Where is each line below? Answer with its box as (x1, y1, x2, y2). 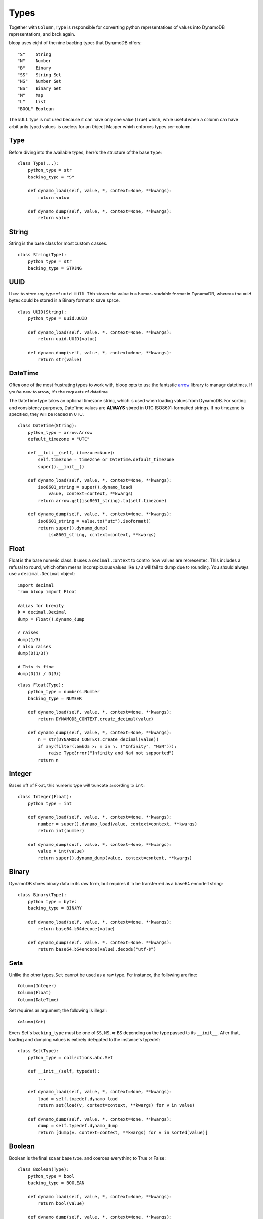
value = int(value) (38, 848, 85, 854)
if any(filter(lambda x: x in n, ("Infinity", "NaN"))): (38, 744, 177, 749)
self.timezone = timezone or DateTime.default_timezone (38, 457, 175, 463)
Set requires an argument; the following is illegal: (9, 1007, 107, 1014)
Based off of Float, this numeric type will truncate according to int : (9, 783, 145, 788)
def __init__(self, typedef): (27, 1068, 100, 1074)
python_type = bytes (27, 899, 77, 904)
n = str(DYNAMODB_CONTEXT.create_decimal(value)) (38, 737, 159, 742)
